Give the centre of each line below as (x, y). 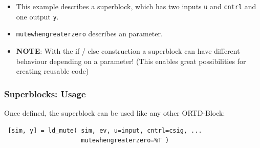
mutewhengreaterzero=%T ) (125, 141)
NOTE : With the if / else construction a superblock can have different (128, 50)
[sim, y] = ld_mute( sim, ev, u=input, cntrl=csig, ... (105, 130)
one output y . (37, 16)
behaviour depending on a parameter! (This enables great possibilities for (131, 61)
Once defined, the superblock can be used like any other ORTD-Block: (115, 112)
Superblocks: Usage (45, 93)
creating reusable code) (52, 71)
